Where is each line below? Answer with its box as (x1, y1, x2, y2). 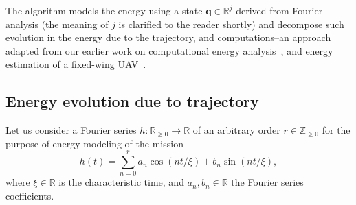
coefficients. (5, 189, 54, 203)
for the (322, 123, 351, 137)
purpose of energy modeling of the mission (5, 136, 183, 150)
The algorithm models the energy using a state (5, 3, 203, 17)
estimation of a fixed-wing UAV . (5, 57, 146, 71)
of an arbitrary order (192, 123, 280, 137)
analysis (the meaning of (5, 16, 109, 31)
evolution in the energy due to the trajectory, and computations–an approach (5, 30, 331, 45)
